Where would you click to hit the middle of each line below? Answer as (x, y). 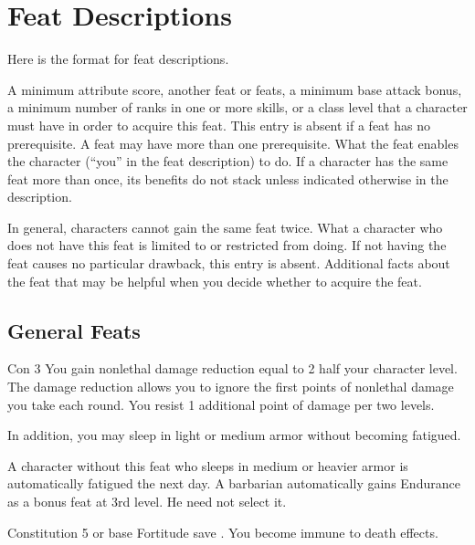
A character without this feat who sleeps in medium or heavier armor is (208, 465)
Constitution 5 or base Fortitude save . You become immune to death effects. (223, 532)
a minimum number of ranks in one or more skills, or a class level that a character (237, 107)
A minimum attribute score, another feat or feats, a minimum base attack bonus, (235, 89)
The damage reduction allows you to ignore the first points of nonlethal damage (231, 387)
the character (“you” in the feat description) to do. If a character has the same (228, 161)
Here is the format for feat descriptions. (118, 59)
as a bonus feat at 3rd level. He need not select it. (147, 502)
